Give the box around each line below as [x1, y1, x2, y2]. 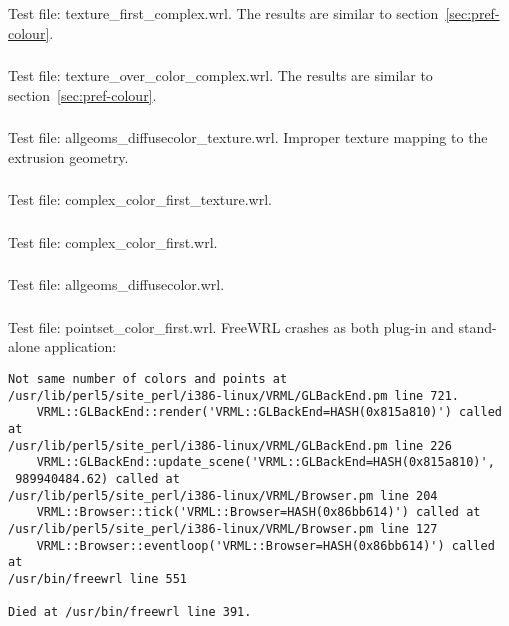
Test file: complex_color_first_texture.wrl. [8, 189, 272, 210]
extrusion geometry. [8, 146, 129, 167]
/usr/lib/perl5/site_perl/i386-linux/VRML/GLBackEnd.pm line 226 [8, 438, 452, 453]
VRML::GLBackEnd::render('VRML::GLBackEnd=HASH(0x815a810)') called [36, 405, 502, 420]
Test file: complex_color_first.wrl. [8, 231, 218, 252]
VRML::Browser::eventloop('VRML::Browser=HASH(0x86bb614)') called [36, 538, 495, 553]
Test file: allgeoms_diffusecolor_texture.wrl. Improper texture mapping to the [8, 127, 488, 148]
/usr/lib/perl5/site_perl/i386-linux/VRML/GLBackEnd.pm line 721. [8, 388, 460, 403]
